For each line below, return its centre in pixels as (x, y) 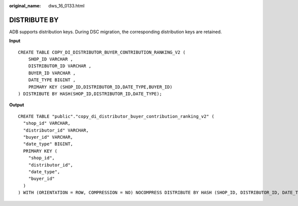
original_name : (25, 6)
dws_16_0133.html (66, 6)
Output (17, 105)
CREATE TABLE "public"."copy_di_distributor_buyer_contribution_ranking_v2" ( (116, 116)
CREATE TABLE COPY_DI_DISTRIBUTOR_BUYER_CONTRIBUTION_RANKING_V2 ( (102, 52)
